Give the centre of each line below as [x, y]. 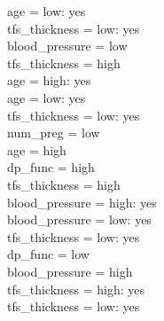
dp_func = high [51, 167]
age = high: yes [49, 80]
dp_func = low [48, 254]
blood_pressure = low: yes [79, 219]
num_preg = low [54, 133]
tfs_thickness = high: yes [76, 289]
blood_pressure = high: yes [82, 202]
